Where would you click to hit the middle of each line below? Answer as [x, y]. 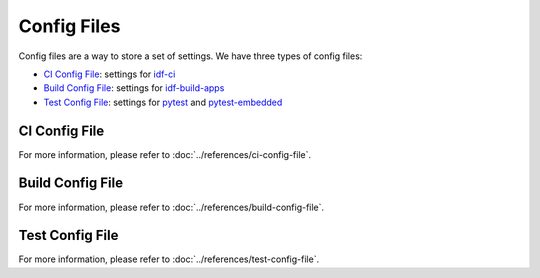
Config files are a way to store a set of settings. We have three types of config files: [190, 56]
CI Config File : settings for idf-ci [109, 74]
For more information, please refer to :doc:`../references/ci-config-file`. [165, 154]
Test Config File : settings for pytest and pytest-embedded [163, 102]
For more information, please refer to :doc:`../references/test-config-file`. [169, 259]
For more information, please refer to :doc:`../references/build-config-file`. [171, 207]
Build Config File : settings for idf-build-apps [134, 88]
